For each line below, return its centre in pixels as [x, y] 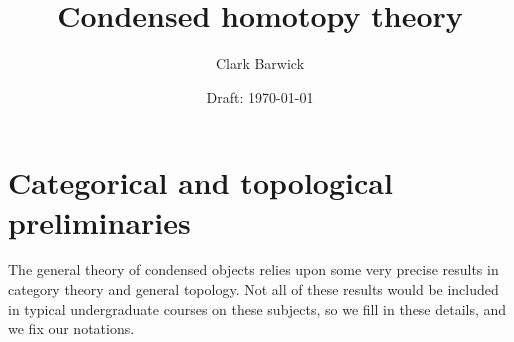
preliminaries [99, 221]
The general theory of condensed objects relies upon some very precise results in [253, 269]
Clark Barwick [260, 63]
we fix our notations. [71, 328]
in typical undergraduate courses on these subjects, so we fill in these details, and [257, 308]
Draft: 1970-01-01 [260, 96]
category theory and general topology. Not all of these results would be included [253, 289]
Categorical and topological [200, 182]
